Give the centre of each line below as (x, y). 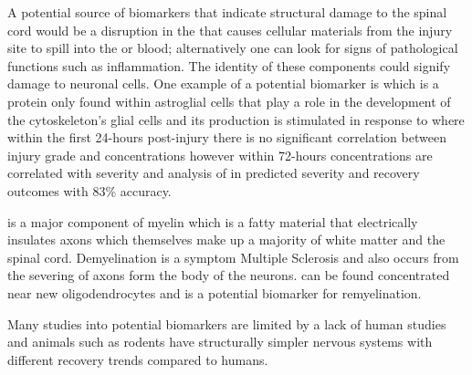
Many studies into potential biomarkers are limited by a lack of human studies (227, 323)
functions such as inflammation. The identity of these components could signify (229, 65)
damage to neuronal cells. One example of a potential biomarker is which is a (223, 83)
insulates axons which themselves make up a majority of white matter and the (226, 240)
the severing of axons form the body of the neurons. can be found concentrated (229, 275)
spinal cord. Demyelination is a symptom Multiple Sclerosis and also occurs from (233, 257)
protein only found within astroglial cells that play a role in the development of (229, 101)
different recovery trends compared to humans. (138, 359)
